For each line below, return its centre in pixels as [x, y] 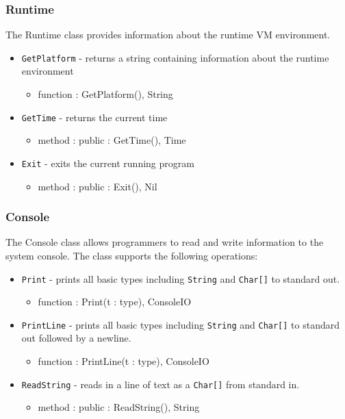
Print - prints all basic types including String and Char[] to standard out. [181, 278]
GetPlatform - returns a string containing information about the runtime [175, 57]
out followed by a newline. [76, 338]
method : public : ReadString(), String [119, 407]
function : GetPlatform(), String [105, 94]
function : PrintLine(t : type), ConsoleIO [124, 361]
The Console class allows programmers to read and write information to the [165, 242]
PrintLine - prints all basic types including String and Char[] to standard [181, 324]
